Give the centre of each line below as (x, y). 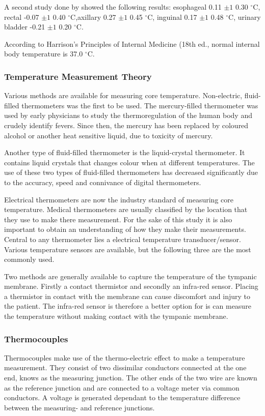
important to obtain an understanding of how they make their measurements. (125, 229)
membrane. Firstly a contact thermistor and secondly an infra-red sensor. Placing (131, 286)
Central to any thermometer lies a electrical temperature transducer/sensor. (123, 239)
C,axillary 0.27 (93, 17)
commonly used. (29, 259)
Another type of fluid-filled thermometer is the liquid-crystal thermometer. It (125, 152)
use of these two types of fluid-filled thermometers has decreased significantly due (131, 172)
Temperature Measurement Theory (78, 76)
